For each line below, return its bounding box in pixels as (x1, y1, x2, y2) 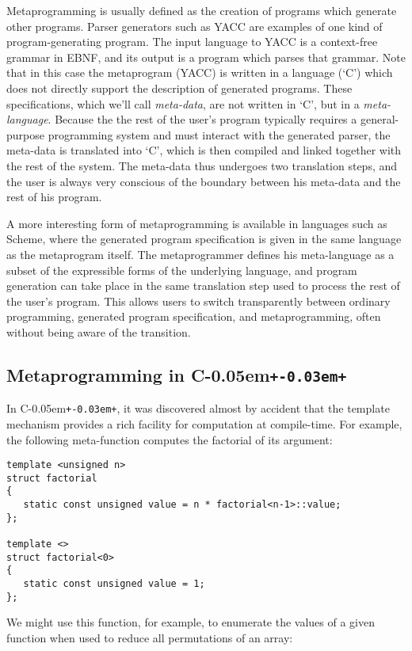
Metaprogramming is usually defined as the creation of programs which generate (6, 2, 397, 18)
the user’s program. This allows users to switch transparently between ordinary (6, 292, 391, 309)
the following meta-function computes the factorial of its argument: (6, 431, 333, 447)
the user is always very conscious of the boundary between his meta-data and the (6, 173, 401, 189)
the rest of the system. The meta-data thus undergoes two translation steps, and (6, 157, 398, 173)
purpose (6, 126, 44, 143)
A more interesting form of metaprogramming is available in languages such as (6, 215, 387, 231)
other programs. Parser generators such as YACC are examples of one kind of (6, 17, 383, 34)
